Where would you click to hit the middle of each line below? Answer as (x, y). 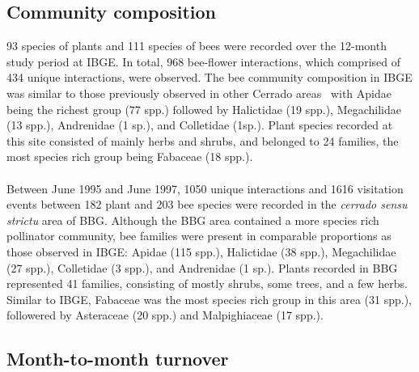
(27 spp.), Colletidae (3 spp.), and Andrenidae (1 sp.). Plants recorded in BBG (202, 267)
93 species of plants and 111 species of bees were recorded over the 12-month (197, 46)
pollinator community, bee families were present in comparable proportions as (199, 236)
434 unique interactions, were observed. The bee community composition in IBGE (209, 77)
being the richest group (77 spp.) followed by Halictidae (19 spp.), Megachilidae (204, 109)
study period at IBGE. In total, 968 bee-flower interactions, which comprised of (203, 61)
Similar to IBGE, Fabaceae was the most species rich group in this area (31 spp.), (209, 299)
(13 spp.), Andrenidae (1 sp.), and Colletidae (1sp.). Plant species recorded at (200, 125)
